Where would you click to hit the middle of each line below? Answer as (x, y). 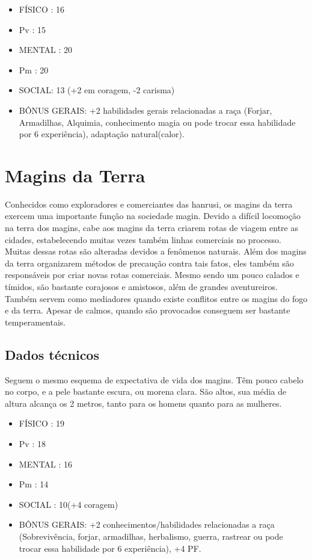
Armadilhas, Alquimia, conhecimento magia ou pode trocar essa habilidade (157, 122)
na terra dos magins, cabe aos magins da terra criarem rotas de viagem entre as (151, 228)
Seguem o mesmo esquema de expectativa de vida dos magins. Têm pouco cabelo (154, 379)
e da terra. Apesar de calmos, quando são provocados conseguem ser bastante (148, 310)
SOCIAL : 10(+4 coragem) (69, 504)
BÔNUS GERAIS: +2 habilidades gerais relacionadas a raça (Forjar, (145, 110)
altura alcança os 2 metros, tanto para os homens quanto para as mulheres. (143, 403)
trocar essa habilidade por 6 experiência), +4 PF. (110, 548)
